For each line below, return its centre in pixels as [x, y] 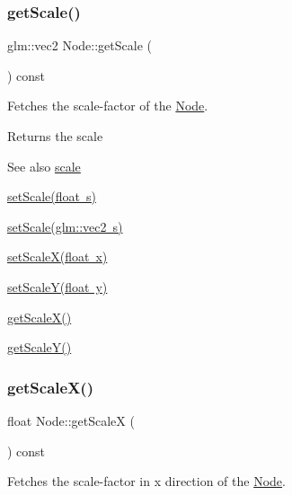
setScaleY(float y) [58, 286]
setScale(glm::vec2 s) [65, 226]
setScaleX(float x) [58, 256]
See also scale [44, 166]
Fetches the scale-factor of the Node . [108, 106]
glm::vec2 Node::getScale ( [80, 45]
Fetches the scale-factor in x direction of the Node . [146, 481]
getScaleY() [40, 347]
